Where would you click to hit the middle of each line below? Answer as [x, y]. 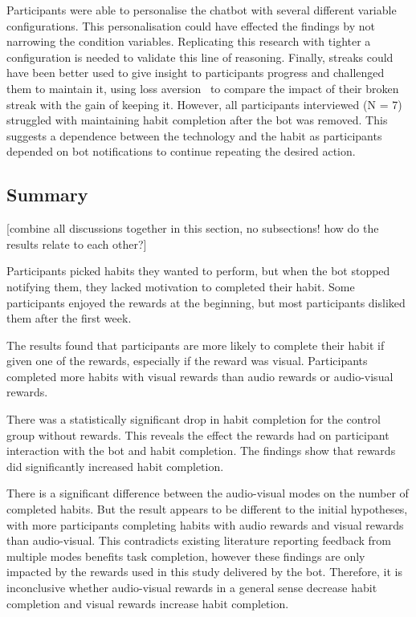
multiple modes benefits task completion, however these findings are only [186, 556]
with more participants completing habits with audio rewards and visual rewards [205, 524]
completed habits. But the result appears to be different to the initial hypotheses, [207, 509]
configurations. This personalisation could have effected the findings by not [191, 25]
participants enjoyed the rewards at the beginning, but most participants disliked [206, 302]
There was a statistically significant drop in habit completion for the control [194, 419]
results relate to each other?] [77, 244]
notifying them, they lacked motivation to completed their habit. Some [181, 286]
